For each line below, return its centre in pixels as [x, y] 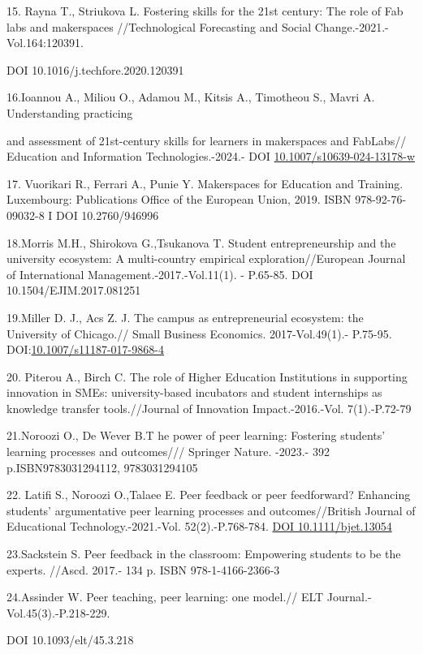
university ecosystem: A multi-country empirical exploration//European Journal [206, 258]
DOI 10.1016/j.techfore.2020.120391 [95, 69]
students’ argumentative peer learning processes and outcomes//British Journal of [211, 510]
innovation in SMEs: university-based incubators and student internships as [194, 392]
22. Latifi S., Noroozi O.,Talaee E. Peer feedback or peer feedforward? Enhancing [209, 495]
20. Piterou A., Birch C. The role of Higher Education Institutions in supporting [207, 376]
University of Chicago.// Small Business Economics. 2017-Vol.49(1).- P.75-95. [199, 333]
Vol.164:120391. [45, 43]
